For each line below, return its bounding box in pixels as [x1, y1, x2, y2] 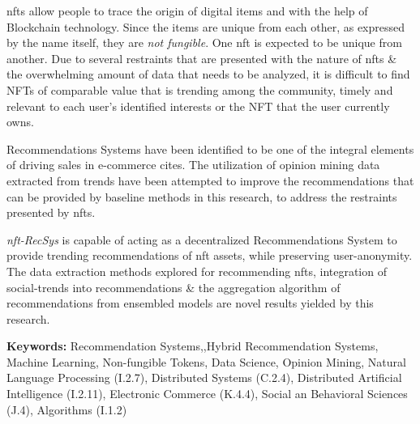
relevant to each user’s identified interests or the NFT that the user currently [6, 97, 390, 114]
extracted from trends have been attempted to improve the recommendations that [6, 172, 414, 189]
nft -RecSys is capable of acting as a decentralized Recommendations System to [6, 231, 397, 248]
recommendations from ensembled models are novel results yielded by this [6, 295, 374, 312]
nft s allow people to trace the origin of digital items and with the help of [6, 2, 368, 19]
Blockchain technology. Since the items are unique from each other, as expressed [6, 18, 405, 35]
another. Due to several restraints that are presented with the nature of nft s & [6, 49, 397, 66]
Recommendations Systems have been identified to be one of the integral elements [6, 140, 414, 157]
